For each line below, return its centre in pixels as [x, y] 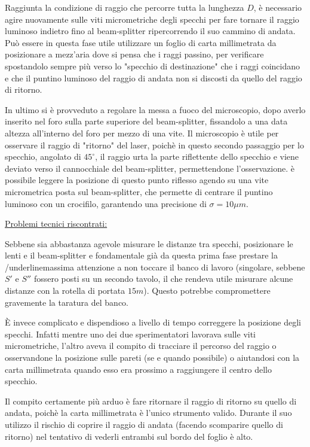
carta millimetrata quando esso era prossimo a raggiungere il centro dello [139, 369]
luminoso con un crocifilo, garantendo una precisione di [106, 203]
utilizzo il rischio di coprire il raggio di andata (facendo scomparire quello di [144, 424]
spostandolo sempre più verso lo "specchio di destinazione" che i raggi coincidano [153, 66]
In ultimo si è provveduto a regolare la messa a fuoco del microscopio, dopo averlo [155, 109]
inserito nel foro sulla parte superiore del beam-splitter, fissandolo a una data [146, 121]
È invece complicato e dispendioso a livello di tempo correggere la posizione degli [153, 322]
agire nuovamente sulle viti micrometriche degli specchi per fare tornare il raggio [152, 19]
